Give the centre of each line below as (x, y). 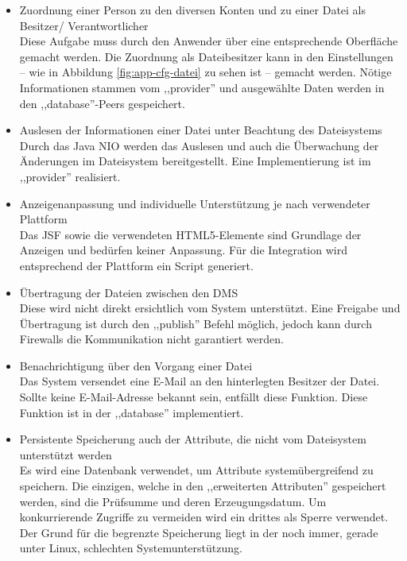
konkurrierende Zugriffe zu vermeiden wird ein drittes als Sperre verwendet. (204, 517)
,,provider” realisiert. (70, 176)
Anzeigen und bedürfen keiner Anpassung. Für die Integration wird (183, 250)
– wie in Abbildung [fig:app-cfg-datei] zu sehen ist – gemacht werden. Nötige (205, 72)
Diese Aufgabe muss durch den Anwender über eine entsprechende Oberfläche (209, 41)
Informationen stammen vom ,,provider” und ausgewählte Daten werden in (202, 87)
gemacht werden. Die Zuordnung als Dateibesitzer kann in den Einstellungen (206, 56)
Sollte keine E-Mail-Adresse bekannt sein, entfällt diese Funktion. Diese (194, 397)
